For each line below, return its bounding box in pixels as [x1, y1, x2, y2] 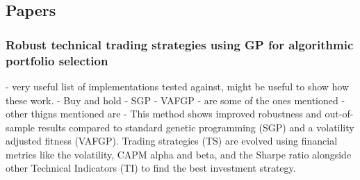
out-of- [325, 106, 354, 121]
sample [6, 120, 35, 134]
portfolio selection [6, 51, 108, 69]
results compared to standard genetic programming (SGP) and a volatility [38, 120, 354, 134]
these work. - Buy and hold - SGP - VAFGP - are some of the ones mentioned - [6, 92, 345, 107]
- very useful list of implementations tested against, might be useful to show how [6, 79, 350, 93]
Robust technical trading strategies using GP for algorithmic [6, 35, 354, 53]
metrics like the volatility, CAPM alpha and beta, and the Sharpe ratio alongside [6, 147, 352, 161]
